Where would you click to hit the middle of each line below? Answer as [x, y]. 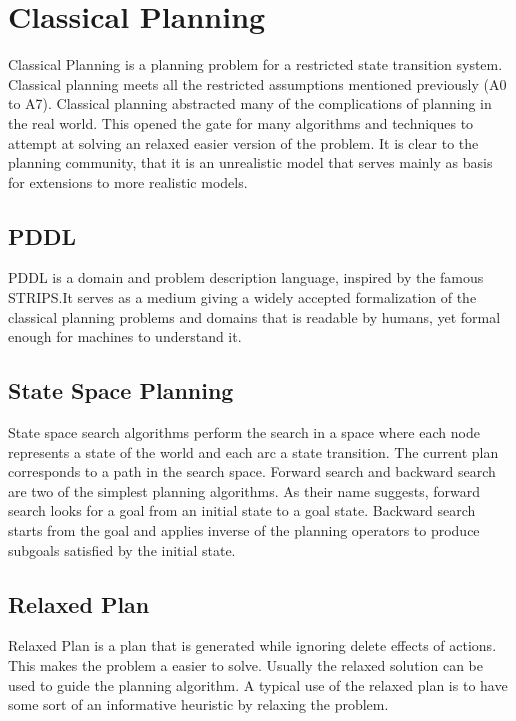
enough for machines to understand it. [125, 336]
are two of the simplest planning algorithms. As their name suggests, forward [244, 490]
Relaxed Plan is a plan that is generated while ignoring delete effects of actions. [252, 645]
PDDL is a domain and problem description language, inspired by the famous [246, 277]
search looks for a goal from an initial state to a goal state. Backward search [242, 510]
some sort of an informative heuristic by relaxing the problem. [198, 704]
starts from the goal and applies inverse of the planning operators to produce [244, 530]
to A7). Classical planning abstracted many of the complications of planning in [250, 103]
